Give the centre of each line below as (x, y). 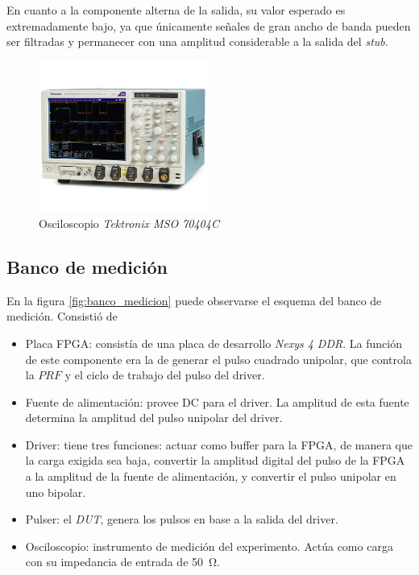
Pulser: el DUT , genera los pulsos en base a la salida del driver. (182, 519)
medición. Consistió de (62, 316)
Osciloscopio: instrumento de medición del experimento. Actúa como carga (209, 546)
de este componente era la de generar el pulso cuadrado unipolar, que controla (218, 359)
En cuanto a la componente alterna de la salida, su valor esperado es (176, 10)
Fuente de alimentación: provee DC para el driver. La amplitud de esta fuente (217, 401)
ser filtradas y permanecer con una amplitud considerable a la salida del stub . (197, 41)
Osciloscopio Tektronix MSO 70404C (129, 223)
